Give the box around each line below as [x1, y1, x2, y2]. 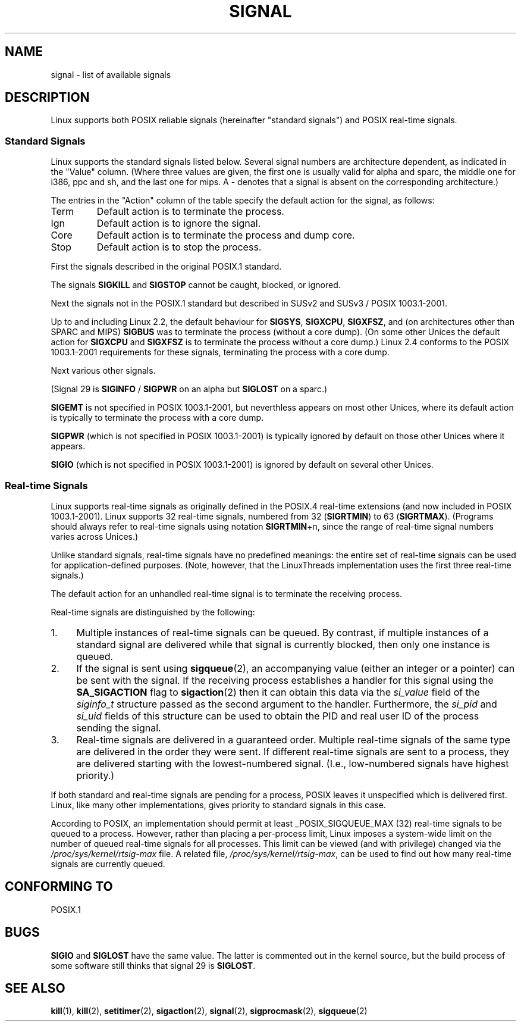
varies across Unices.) [51, 531, 139, 542]
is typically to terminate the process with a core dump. [51, 412, 264, 423]
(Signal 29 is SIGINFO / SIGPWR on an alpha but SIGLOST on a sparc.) [51, 384, 328, 395]
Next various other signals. [51, 365, 156, 376]
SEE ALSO [5, 981, 65, 996]
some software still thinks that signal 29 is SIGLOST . [51, 960, 256, 971]
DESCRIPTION [5, 90, 90, 105]
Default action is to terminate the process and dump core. [96, 229, 355, 242]
